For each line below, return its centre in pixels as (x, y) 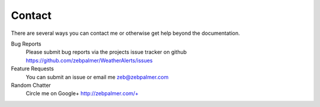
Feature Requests (33, 69)
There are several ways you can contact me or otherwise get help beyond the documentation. (125, 33)
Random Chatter (31, 85)
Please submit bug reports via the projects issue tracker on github (106, 52)
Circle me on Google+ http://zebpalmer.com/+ (82, 93)
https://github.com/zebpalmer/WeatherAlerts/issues (89, 60)
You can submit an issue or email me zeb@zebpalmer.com (97, 77)
